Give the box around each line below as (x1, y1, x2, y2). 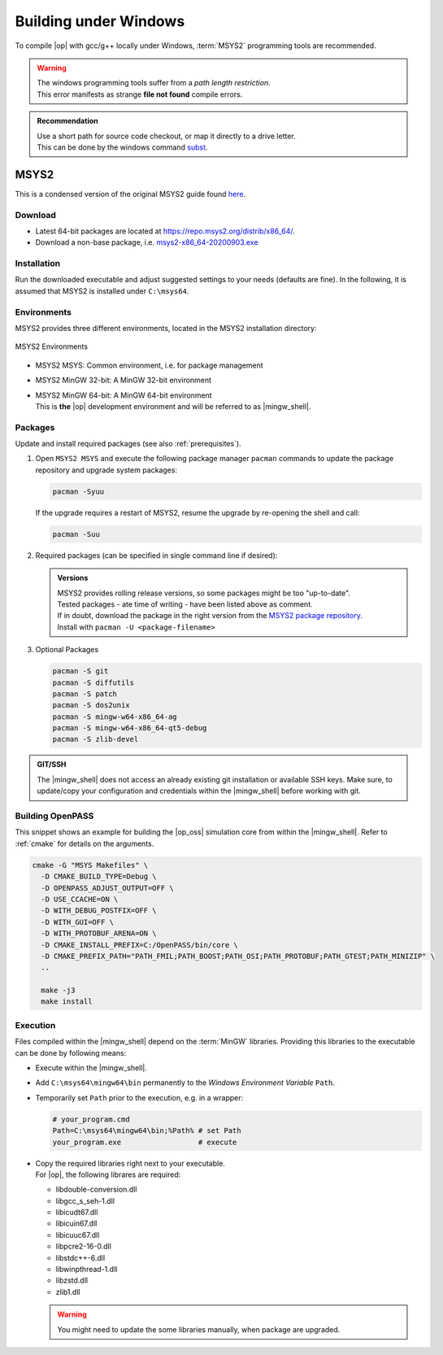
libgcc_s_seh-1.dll (55, 1196, 115, 1205)
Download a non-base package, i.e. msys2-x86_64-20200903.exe (35, 237, 259, 247)
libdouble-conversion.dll (55, 1184, 137, 1195)
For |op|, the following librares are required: (35, 1170, 181, 1179)
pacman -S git (52, 667, 109, 676)
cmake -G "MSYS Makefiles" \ (32, 860, 149, 869)
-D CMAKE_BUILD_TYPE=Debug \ (41, 872, 158, 882)
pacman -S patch (52, 689, 118, 699)
